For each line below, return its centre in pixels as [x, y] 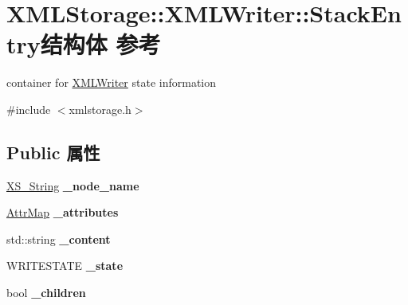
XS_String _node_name [73, 185]
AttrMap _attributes [63, 212]
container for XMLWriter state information [112, 82]
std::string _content [59, 239]
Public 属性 [53, 152]
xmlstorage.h [100, 109]
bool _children [46, 293]
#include [29, 109]
